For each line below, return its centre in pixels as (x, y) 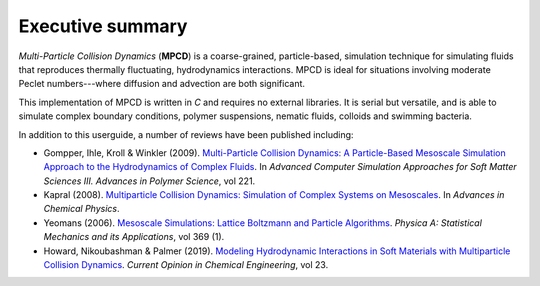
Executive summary (103, 26)
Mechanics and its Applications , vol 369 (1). (134, 237)
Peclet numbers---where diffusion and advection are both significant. (161, 84)
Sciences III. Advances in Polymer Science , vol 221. (149, 181)
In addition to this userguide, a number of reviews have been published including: (186, 134)
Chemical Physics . (81, 209)
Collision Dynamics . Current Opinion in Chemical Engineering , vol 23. (186, 265)
